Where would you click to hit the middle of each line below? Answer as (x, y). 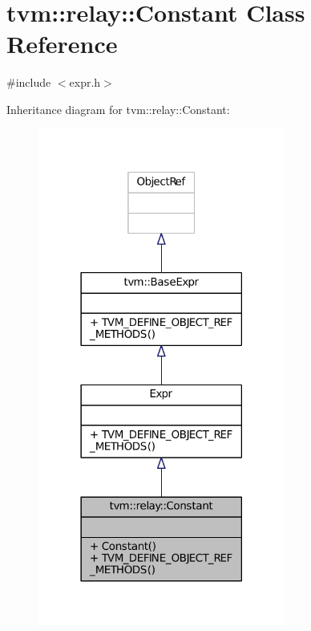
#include (29, 82)
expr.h (85, 82)
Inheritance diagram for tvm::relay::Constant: (118, 109)
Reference (62, 44)
